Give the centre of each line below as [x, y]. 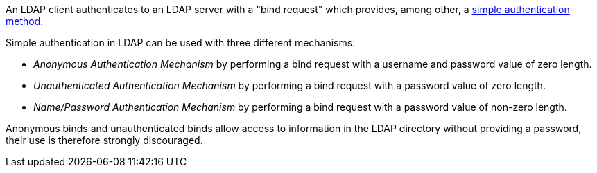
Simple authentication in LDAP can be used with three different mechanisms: [181, 43]
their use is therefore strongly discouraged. [104, 140]
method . [25, 21]
